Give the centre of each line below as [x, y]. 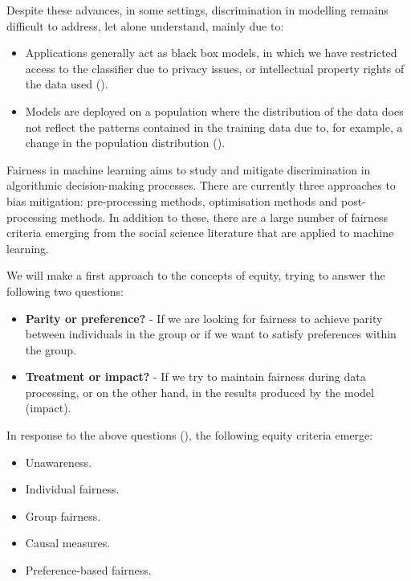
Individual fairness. [72, 489]
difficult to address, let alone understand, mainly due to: [145, 25]
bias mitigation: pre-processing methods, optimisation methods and [172, 200]
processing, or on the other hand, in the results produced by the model [199, 392]
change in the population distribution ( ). [125, 143]
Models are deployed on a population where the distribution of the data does [214, 110]
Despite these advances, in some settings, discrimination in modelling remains [197, 10]
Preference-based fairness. [88, 570]
